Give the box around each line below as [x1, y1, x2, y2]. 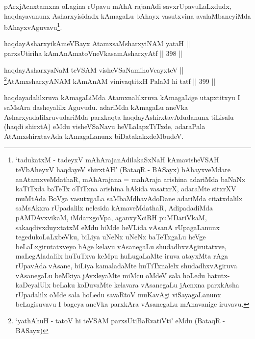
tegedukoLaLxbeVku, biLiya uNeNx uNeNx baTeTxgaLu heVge [15, 232, 206, 242]
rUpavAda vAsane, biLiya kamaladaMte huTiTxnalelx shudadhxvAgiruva [15, 260, 237, 270]
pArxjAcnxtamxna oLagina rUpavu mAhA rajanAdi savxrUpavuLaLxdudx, [4, 1, 231, 11]
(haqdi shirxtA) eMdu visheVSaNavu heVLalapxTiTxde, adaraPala [4, 121, 205, 131]
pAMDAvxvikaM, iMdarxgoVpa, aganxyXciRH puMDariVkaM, [15, 212, 207, 222]
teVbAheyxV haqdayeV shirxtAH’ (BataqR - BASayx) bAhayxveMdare [15, 164, 231, 175]
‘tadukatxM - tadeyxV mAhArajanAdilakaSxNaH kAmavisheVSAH [15, 155, 219, 165]
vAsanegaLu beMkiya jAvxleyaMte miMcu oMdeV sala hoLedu [15, 270, 205, 280]
